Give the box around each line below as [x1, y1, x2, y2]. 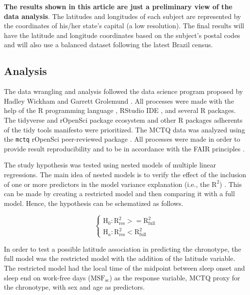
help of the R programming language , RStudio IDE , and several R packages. [4, 105, 236, 115]
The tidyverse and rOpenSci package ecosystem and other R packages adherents [4, 114, 243, 125]
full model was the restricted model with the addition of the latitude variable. [4, 253, 235, 263]
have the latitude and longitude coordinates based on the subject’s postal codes [4, 30, 240, 40]
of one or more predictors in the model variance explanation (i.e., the [4, 179, 210, 189]
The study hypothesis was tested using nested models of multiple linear [4, 160, 216, 170]
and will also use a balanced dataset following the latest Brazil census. [4, 39, 213, 50]
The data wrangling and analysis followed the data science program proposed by [4, 86, 243, 96]
